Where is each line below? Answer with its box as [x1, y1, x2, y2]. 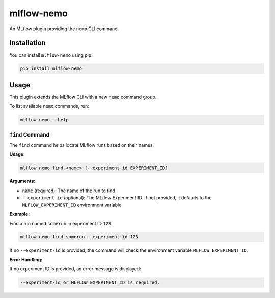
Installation [9, 39, 46, 47]
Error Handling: [9, 256, 43, 262]
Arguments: [9, 178, 36, 184]
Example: [9, 211, 30, 217]
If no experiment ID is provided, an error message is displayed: [9, 266, 141, 272]
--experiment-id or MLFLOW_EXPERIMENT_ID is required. [20, 280, 160, 285]
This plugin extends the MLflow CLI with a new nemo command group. [9, 94, 157, 100]
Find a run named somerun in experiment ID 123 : [9, 221, 113, 227]
